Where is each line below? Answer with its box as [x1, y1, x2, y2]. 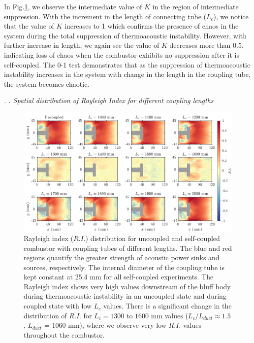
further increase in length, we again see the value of [4, 40, 159, 50]
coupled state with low [24, 301, 92, 311]
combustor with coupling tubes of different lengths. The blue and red [24, 242, 232, 253]
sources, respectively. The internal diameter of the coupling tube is [24, 262, 225, 272]
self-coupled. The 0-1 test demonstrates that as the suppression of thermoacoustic [4, 59, 251, 69]
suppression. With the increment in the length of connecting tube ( [4, 11, 206, 21]
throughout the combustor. [24, 329, 105, 340]
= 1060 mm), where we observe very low [44, 320, 166, 330]
